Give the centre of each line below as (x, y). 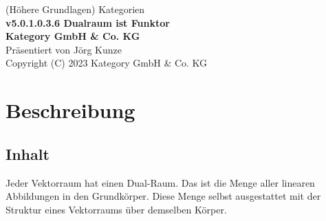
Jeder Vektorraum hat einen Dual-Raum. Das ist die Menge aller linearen (160, 182)
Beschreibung (70, 110)
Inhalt (28, 153)
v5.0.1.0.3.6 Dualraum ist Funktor (88, 22)
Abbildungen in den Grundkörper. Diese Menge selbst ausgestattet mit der (163, 196)
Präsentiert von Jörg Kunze (64, 49)
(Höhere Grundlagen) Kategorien (75, 9)
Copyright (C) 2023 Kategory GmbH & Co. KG (107, 63)
